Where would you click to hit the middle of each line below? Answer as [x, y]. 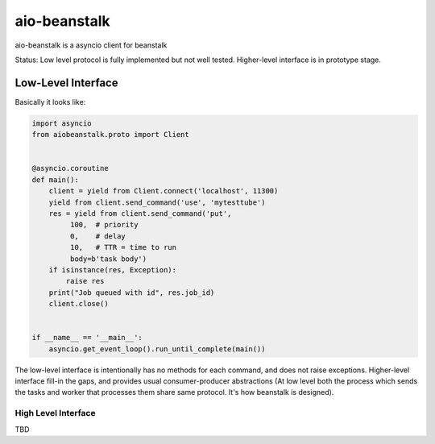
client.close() [79, 304]
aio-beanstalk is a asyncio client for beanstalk [91, 45]
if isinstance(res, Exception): [113, 270]
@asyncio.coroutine [70, 168]
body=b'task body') [108, 259]
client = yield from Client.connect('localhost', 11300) [164, 191]
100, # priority [104, 225]
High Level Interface [55, 413]
